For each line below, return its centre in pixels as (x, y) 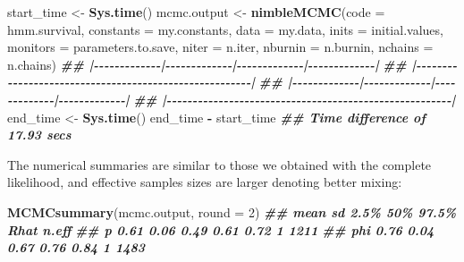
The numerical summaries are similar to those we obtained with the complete (219, 164)
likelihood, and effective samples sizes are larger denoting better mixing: (205, 182)
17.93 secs (39, 135)
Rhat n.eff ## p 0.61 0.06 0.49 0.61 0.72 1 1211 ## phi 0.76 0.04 (221, 229)
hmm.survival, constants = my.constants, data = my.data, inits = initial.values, (225, 29)
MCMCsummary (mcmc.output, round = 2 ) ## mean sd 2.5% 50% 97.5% (232, 211)
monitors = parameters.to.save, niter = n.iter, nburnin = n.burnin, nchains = (220, 47)
